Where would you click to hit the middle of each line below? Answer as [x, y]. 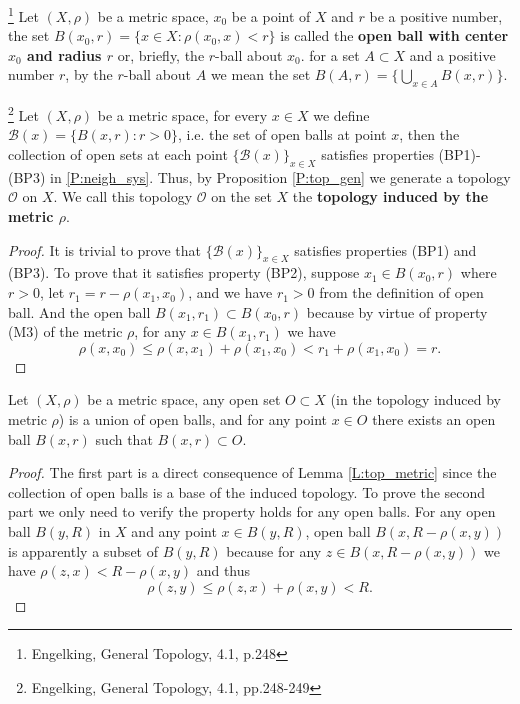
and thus [223, 570]
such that [124, 438]
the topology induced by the [390, 196]
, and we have [230, 292]
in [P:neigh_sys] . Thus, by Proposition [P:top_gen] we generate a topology [280, 176]
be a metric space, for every [182, 114]
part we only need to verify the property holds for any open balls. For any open [252, 511]
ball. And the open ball [79, 311]
